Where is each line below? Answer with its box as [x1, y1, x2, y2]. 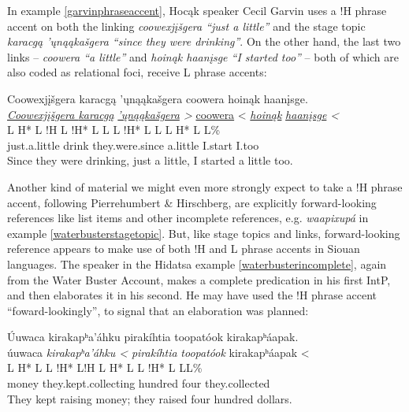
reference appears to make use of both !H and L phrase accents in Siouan [7, 240, 360, 257]
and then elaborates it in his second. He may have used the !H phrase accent [7, 287, 377, 303]
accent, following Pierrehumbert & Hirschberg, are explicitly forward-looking [7, 194, 377, 210]
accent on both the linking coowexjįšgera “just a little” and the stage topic [7, 17, 366, 34]
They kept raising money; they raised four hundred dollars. [7, 390, 292, 406]
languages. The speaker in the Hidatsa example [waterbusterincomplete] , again [7, 255, 387, 272]
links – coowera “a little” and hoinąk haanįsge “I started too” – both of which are [7, 48, 400, 65]
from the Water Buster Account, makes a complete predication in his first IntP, [7, 271, 391, 288]
